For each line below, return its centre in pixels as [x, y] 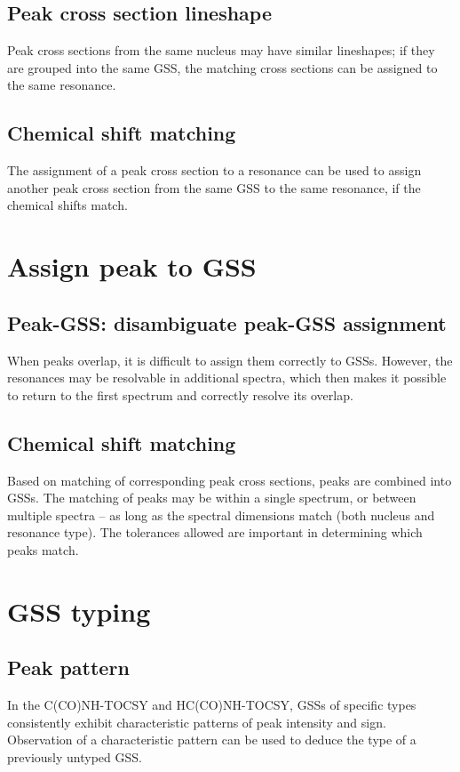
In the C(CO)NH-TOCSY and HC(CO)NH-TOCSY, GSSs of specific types [212, 705]
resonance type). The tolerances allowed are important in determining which [215, 532]
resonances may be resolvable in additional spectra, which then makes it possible [227, 378]
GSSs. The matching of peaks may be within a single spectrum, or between [212, 498]
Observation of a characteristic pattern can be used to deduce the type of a [212, 740]
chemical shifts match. [67, 205]
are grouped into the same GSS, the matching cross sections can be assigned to [222, 67]
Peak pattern [68, 667]
